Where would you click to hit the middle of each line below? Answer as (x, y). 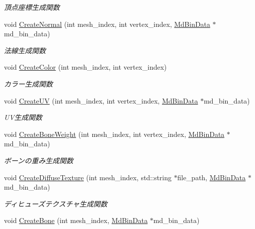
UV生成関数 (23, 117)
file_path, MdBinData (212, 177)
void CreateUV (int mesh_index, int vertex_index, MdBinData (101, 100)
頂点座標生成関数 (32, 7)
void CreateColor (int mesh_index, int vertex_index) (85, 67)
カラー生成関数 (28, 83)
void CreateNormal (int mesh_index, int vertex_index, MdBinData (107, 24)
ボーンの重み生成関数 (39, 160)
